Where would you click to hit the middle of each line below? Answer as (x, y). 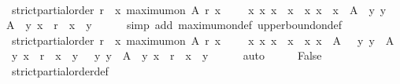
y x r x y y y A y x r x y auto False (167, 55)
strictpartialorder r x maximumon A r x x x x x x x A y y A (203, 40)
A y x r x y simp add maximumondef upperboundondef (174, 25)
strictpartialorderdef (60, 70)
